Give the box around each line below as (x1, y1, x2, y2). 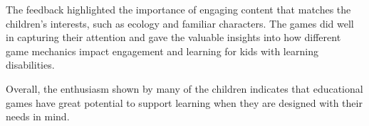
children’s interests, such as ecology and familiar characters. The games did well (6, 16, 354, 30)
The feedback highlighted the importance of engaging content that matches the (6, 2, 351, 16)
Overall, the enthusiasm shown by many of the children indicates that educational (6, 81, 363, 96)
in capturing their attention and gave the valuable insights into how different (6, 30, 341, 45)
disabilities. (6, 57, 55, 72)
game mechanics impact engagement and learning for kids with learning (6, 43, 318, 58)
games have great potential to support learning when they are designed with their (6, 95, 363, 110)
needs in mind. (6, 109, 70, 124)
